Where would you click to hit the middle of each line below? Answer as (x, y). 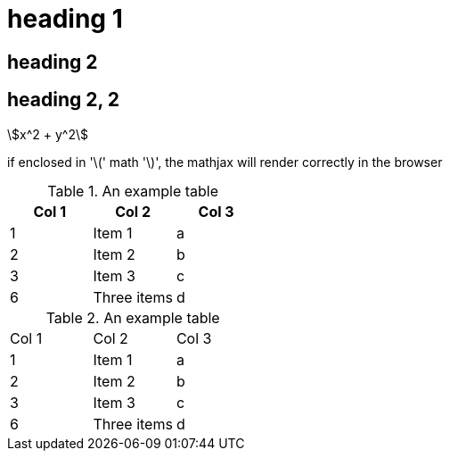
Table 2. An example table (133, 317)
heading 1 (65, 19)
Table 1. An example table (133, 191)
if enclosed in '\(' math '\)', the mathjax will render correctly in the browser (225, 162)
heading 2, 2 (64, 100)
